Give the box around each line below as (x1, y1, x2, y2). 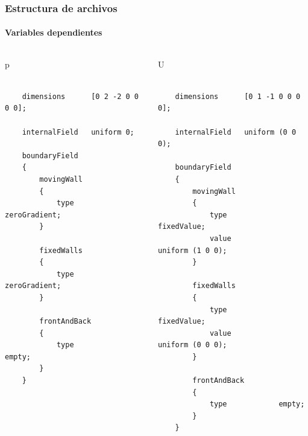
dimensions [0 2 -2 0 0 (22, 92, 139, 101)
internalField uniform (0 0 (175, 127, 297, 136)
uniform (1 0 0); (157, 246, 227, 255)
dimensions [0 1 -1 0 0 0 (175, 92, 301, 101)
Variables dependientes (5, 26, 102, 39)
